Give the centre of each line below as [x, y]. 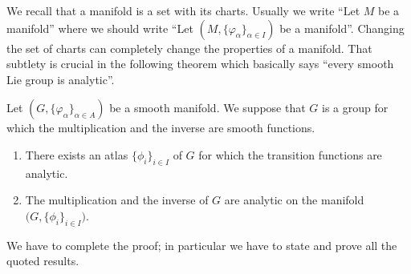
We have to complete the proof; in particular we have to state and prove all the [202, 245]
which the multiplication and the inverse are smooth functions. [161, 128]
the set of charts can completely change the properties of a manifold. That [189, 48]
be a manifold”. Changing [342, 28]
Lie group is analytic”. [61, 79]
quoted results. [43, 261]
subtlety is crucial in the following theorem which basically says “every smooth [200, 64]
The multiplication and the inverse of [117, 200]
